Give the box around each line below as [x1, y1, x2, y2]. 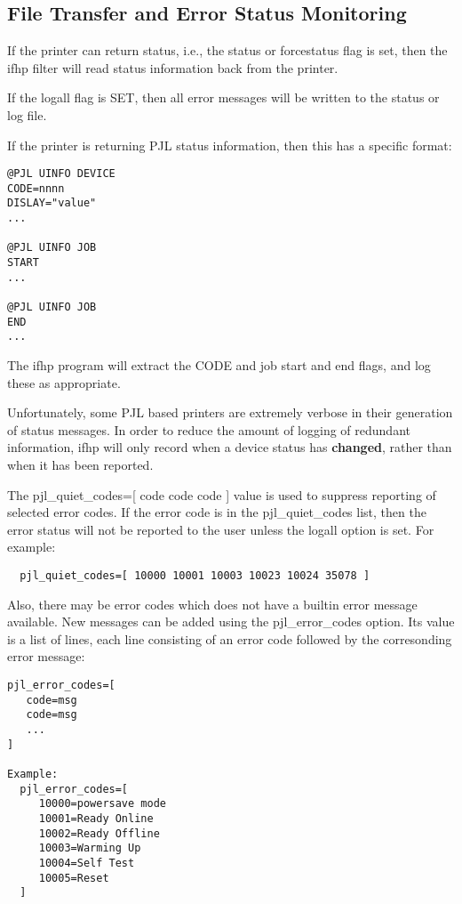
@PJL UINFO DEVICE [7, 167, 115, 181]
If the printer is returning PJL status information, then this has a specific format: [7, 135, 452, 154]
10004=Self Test [38, 856, 135, 869]
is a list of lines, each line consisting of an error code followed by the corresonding [7, 629, 452, 648]
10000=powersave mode [38, 797, 166, 811]
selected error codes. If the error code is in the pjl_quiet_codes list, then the [7, 503, 426, 521]
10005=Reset [38, 871, 109, 884]
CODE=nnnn [7, 182, 65, 195]
